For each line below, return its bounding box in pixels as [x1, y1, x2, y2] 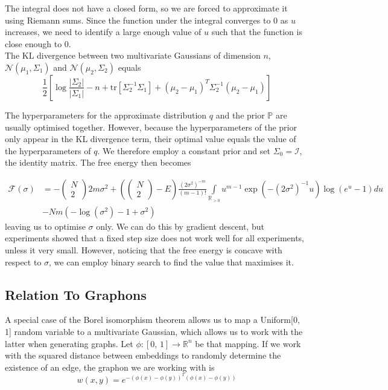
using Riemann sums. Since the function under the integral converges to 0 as [5, 13, 288, 26]
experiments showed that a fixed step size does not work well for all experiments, [5, 232, 305, 244]
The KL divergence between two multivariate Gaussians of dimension [5, 49, 261, 62]
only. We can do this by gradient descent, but [96, 219, 264, 232]
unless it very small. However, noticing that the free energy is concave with [5, 243, 282, 256]
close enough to [5, 37, 62, 50]
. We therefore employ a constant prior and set [97, 144, 270, 157]
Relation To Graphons [5, 285, 147, 304]
